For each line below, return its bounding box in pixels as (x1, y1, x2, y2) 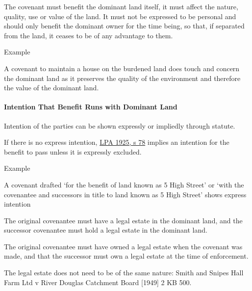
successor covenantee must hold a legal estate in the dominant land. (4, 225, 207, 235)
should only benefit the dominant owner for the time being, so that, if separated (4, 21, 245, 31)
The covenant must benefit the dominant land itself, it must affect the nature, (4, 1, 238, 11)
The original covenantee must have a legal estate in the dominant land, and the (4, 215, 243, 225)
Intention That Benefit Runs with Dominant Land (4, 102, 177, 112)
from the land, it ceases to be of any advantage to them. (4, 30, 173, 40)
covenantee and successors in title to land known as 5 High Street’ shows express (4, 189, 247, 199)
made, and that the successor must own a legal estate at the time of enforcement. (4, 251, 249, 261)
